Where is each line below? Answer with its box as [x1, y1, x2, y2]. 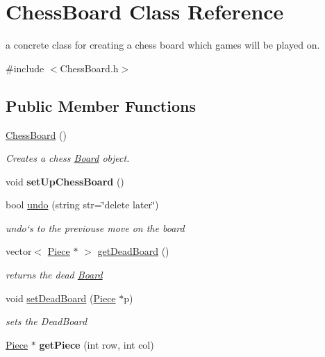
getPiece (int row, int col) [39, 337, 154, 351]
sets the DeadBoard [6, 314, 87, 329]
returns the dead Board [6, 267, 103, 282]
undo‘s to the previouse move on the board [6, 220, 185, 235]
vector [6, 244, 32, 258]
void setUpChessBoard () [6, 174, 124, 188]
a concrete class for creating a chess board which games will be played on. [6, 38, 320, 52]
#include [6, 60, 44, 75]
